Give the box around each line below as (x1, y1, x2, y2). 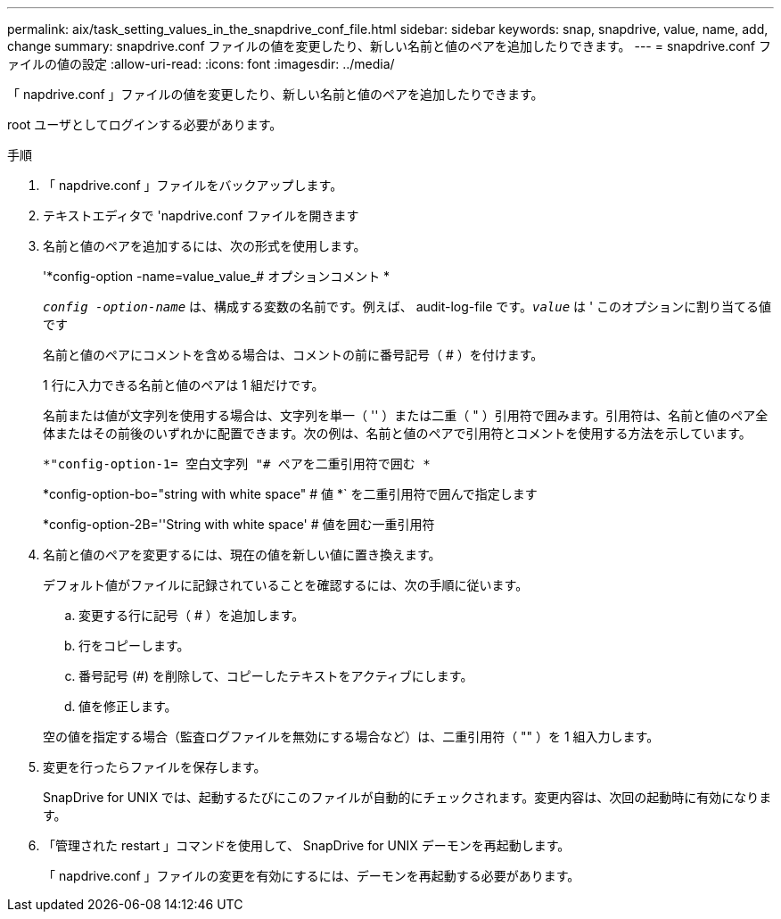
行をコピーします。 (78, 638, 190, 653)
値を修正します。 (78, 699, 177, 714)
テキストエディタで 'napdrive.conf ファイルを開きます (43, 208, 359, 223)
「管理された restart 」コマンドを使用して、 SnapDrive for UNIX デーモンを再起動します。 (43, 838, 571, 853)
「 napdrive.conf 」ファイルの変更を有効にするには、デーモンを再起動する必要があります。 (43, 868, 580, 883)
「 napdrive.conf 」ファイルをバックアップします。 (43, 178, 343, 193)
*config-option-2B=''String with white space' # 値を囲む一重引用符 (43, 517, 435, 532)
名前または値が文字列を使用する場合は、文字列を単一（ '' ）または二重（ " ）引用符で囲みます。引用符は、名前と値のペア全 (43, 408, 769, 423)
